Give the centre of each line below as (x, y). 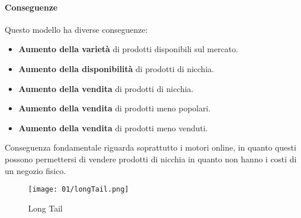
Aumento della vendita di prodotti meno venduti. (113, 127)
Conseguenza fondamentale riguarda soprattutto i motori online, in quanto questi (150, 147)
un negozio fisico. (35, 170)
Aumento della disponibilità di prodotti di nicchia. (116, 68)
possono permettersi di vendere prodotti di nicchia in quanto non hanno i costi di (151, 159)
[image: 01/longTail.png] (78, 190)
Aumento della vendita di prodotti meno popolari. (114, 108)
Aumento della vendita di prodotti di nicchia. (106, 88)
